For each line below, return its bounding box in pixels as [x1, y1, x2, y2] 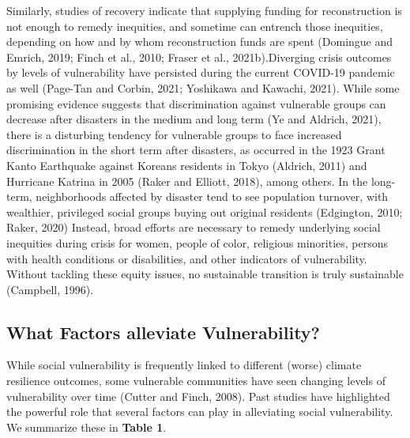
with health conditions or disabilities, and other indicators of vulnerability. [6, 250, 367, 266]
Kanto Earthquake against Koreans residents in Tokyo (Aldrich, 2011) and [6, 157, 367, 173]
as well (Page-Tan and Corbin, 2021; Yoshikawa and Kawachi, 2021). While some [6, 79, 400, 96]
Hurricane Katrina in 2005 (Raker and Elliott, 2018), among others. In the [6, 172, 368, 189]
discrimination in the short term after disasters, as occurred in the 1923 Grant [6, 142, 386, 158]
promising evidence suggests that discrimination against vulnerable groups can [6, 95, 386, 111]
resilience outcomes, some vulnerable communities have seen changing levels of [6, 372, 386, 389]
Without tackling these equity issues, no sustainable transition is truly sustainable [6, 266, 404, 282]
